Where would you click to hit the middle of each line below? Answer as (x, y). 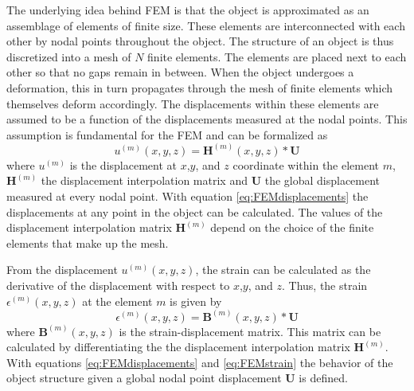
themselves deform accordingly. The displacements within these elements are (193, 103)
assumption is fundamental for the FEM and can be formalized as (167, 134)
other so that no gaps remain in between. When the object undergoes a (180, 72)
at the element (117, 301)
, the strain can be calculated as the (283, 270)
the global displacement (322, 180)
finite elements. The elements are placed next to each (277, 56)
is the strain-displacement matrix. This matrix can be (250, 331)
